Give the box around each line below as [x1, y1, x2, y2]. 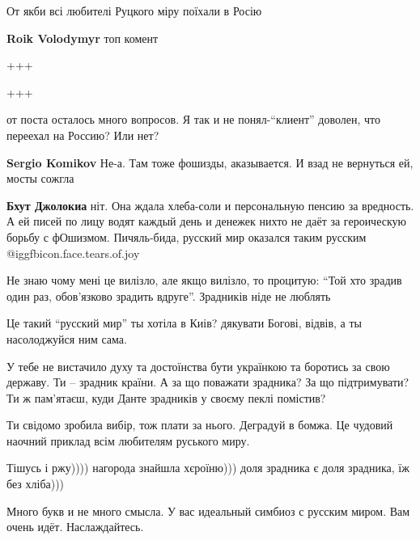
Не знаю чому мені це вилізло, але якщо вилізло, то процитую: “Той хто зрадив [6, 272, 402, 289]
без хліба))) [6, 475, 65, 492]
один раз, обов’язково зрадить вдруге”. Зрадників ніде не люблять [6, 287, 331, 304]
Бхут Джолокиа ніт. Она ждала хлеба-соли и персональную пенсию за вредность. [6, 196, 414, 213]
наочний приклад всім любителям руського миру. [6, 432, 250, 449]
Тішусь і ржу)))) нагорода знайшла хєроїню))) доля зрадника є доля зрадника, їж [6, 459, 409, 476]
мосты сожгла [6, 170, 74, 187]
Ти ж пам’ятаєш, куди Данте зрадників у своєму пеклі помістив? [6, 389, 326, 406]
